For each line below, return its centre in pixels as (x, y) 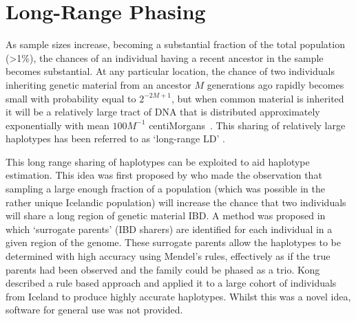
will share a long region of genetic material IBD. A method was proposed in (166, 215)
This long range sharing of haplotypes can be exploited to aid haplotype (158, 161)
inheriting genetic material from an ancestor (98, 84)
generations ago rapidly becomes (275, 84)
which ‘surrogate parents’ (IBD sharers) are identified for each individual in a (169, 229)
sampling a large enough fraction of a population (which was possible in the (165, 189)
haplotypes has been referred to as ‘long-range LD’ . (115, 139)
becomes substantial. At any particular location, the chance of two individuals (170, 71)
